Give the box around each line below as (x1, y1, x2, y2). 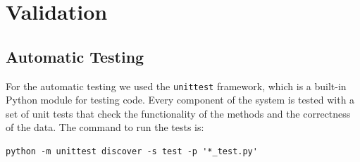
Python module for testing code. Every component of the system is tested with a (6, 92, 355, 107)
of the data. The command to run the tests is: (6, 120, 204, 135)
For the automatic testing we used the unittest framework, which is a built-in (6, 78, 347, 93)
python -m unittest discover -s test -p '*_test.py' (6, 147, 258, 157)
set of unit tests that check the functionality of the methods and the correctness (6, 106, 351, 120)
